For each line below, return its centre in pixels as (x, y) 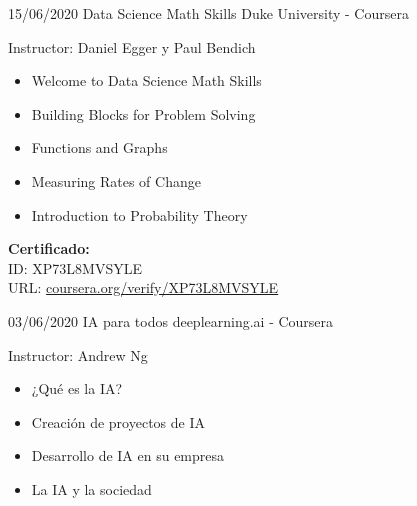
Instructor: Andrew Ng (78, 354)
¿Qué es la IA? (77, 388)
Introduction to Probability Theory (139, 214)
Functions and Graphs (99, 147)
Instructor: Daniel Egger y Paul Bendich (132, 46)
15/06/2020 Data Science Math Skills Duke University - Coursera (208, 13)
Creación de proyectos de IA (118, 421)
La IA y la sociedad (91, 488)
